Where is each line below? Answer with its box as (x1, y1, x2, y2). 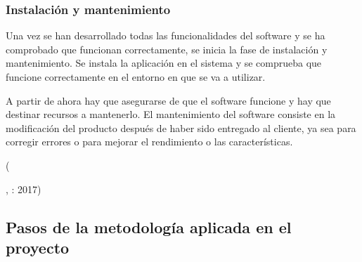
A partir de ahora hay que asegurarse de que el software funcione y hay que (6, 93, 331, 107)
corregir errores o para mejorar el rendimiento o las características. (6, 134, 293, 149)
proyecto (6, 236, 70, 258)
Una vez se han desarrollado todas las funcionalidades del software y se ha (6, 28, 325, 43)
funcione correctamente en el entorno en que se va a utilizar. (6, 70, 266, 84)
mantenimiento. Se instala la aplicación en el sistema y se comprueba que (6, 55, 322, 70)
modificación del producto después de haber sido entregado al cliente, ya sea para (6, 120, 356, 135)
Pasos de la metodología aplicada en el (6, 216, 292, 237)
